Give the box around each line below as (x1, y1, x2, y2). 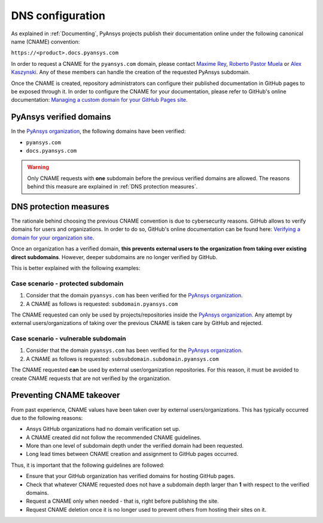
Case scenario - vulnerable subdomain (11, 335, 126, 343)
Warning (27, 163, 49, 171)
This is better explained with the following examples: (11, 264, 141, 272)
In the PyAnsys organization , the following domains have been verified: (11, 127, 186, 135)
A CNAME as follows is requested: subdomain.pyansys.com (26, 300, 178, 308)
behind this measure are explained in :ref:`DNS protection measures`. (27, 183, 198, 190)
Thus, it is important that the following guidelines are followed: (11, 461, 164, 469)
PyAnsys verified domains (11, 112, 111, 122)
